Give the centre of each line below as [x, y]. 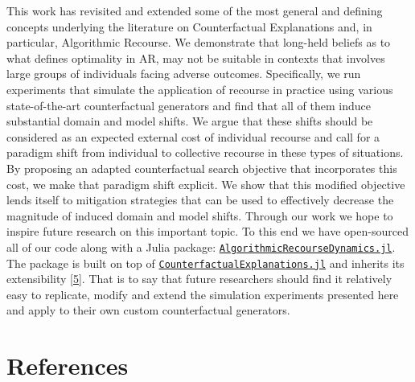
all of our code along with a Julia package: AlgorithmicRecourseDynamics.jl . [201, 246]
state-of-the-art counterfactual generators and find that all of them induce [189, 105]
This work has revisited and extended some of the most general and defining [195, 10]
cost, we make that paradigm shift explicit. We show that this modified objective [206, 184]
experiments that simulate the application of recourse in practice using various [200, 89]
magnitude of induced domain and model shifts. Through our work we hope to [200, 215]
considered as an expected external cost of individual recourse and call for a [193, 136]
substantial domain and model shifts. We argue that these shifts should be [190, 121]
